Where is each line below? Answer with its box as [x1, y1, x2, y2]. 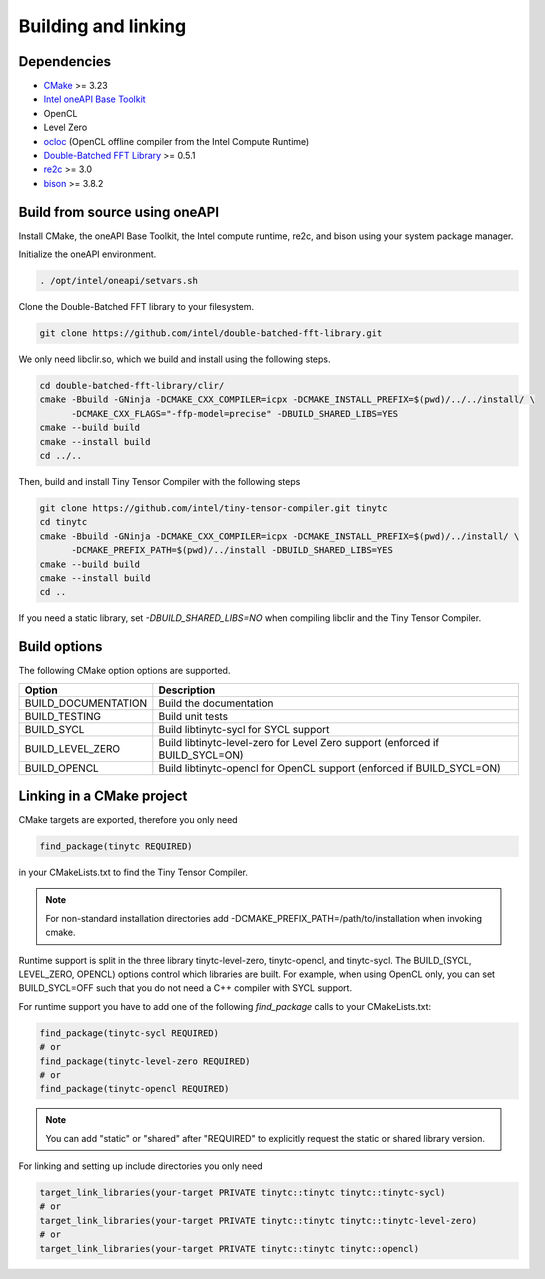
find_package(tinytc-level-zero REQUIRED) [39, 1055, 251, 1067]
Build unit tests [158, 709, 229, 723]
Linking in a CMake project [18, 787, 188, 804]
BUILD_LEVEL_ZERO [24, 741, 121, 755]
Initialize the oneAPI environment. [18, 248, 157, 260]
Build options [18, 638, 103, 655]
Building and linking [18, 15, 187, 37]
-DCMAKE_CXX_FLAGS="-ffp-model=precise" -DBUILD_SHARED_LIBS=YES [71, 408, 399, 419]
